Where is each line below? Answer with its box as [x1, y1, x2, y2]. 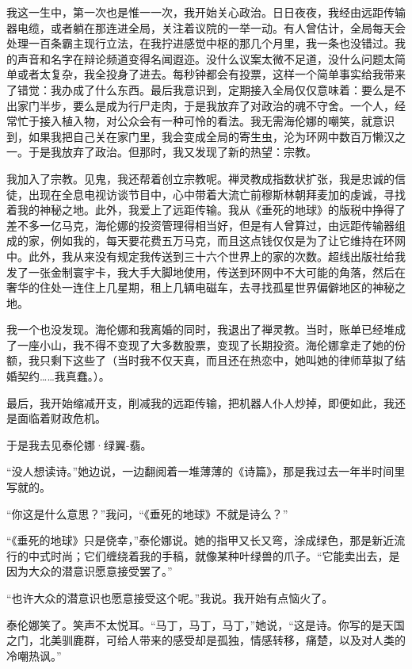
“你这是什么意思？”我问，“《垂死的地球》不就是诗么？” [6, 505, 288, 522]
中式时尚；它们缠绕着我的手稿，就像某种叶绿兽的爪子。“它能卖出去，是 [28, 547, 400, 564]
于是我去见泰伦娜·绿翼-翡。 [6, 436, 152, 453]
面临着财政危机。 [17, 410, 106, 426]
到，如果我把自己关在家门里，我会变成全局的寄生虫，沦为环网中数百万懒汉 [6, 128, 395, 144]
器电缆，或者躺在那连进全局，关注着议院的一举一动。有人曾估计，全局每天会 [6, 19, 406, 36]
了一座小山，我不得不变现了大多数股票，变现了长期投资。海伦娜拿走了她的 [6, 336, 395, 353]
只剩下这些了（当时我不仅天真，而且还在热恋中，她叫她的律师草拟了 [39, 352, 395, 369]
